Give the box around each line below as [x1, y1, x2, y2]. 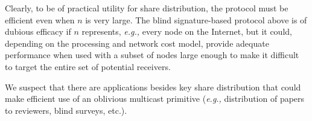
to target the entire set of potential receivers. [5, 60, 171, 72]
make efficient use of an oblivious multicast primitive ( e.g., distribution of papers [5, 92, 305, 105]
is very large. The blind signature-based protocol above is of [85, 13, 307, 26]
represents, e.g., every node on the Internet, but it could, [81, 25, 292, 38]
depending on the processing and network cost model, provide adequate [5, 37, 269, 49]
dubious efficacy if [5, 25, 71, 38]
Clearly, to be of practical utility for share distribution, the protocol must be [5, 2, 288, 14]
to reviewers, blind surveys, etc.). [5, 104, 127, 116]
